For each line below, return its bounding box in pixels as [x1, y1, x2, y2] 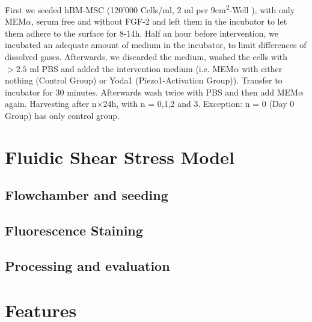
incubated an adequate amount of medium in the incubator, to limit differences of [5, 38, 307, 51]
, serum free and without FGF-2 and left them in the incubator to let [31, 15, 287, 28]
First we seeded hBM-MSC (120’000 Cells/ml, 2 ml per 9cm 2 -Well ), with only [5, 2, 295, 16]
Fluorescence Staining [5, 221, 143, 240]
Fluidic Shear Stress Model [5, 144, 234, 169]
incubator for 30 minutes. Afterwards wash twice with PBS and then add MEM [5, 85, 298, 98]
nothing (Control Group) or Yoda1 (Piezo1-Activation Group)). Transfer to [5, 74, 283, 87]
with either [242, 62, 283, 74]
